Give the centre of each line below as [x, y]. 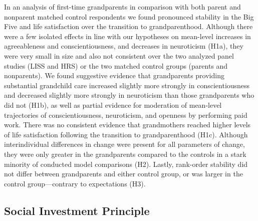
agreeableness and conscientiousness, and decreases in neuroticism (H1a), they [124, 46]
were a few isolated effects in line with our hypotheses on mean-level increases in [127, 36]
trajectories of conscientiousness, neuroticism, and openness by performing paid [126, 115]
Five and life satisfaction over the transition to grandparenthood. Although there [128, 26]
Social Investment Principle [77, 210]
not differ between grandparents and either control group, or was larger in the [123, 174]
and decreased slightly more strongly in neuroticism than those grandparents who [129, 95]
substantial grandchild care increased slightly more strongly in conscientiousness [127, 85]
